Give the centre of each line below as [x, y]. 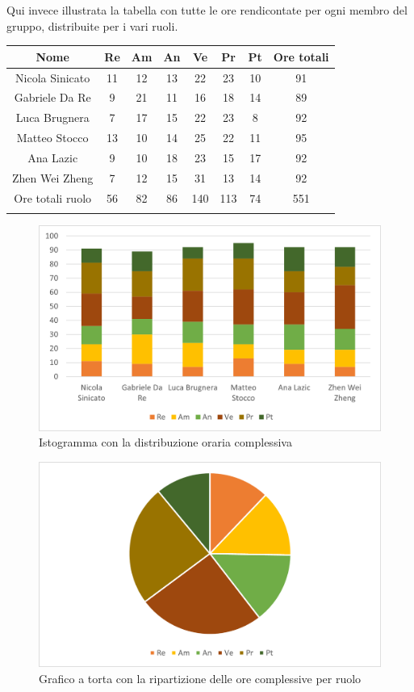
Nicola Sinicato [53, 77]
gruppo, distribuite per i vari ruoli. [92, 25]
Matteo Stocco [52, 138]
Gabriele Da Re [52, 97]
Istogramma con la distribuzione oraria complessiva [165, 442]
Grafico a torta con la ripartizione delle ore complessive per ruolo [200, 678]
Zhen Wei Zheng [53, 177]
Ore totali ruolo [53, 197]
